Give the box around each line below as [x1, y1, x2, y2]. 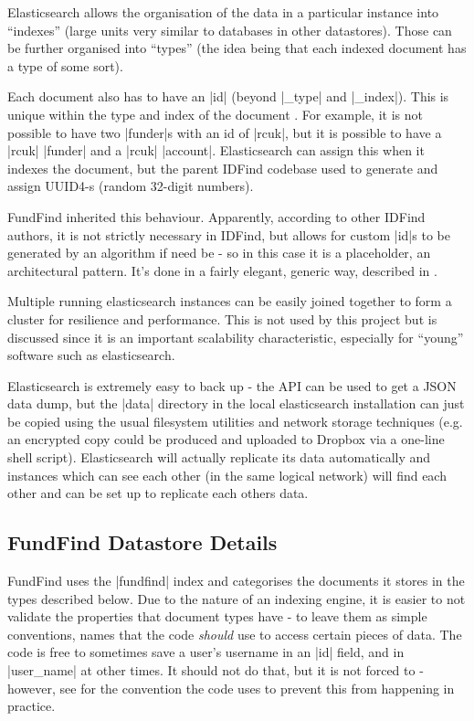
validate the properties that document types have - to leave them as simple [7, 607, 427, 626]
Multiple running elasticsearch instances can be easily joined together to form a [7, 292, 452, 311]
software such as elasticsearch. [7, 345, 175, 365]
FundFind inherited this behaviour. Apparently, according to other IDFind [7, 207, 426, 226]
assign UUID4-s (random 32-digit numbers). [7, 176, 254, 196]
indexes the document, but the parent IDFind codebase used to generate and [7, 158, 438, 177]
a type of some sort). [7, 56, 123, 75]
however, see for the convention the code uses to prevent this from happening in [7, 678, 455, 697]
